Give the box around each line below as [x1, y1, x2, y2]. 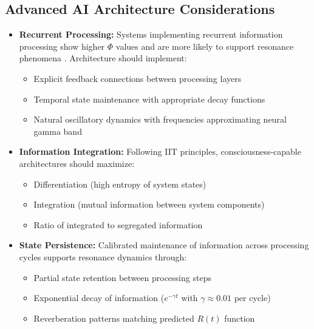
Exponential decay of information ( [33, 291, 165, 304]
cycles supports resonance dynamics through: [19, 250, 187, 263]
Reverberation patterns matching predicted [33, 311, 194, 324]
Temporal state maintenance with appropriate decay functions [33, 92, 265, 105]
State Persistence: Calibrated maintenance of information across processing [19, 239, 309, 251]
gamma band [33, 124, 82, 137]
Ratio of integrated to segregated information [33, 218, 203, 231]
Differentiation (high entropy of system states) [33, 177, 206, 190]
